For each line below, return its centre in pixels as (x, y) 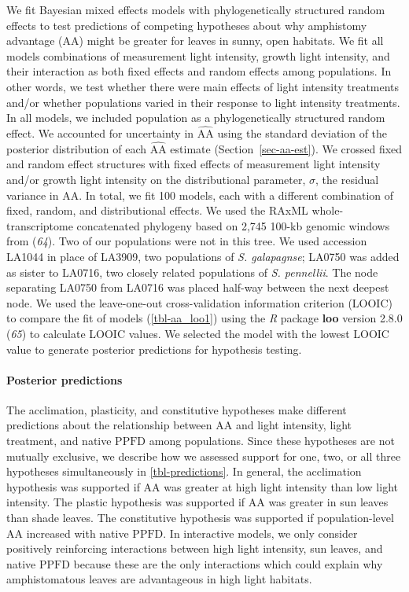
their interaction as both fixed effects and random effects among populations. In (199, 71)
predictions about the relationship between (109, 425)
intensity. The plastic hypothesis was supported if (126, 502)
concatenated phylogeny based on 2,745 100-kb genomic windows (233, 225)
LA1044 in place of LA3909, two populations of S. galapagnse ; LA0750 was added (203, 256)
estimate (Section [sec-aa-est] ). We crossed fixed (286, 148)
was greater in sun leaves (328, 502)
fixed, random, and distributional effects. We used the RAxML (157, 210)
